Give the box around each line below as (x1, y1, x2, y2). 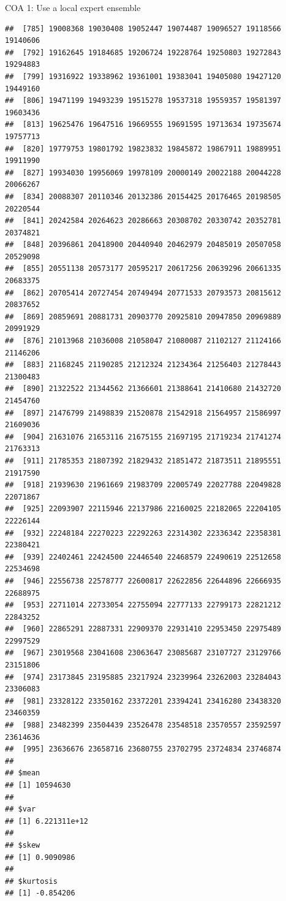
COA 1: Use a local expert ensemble (5, 1, 141, 13)
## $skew (5, 840, 40, 850)
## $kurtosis (5, 876, 58, 886)
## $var (5, 805, 36, 814)
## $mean (5, 769, 40, 778)
